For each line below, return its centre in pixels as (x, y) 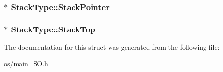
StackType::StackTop (53, 29)
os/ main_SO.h (26, 63)
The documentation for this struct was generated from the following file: (112, 47)
